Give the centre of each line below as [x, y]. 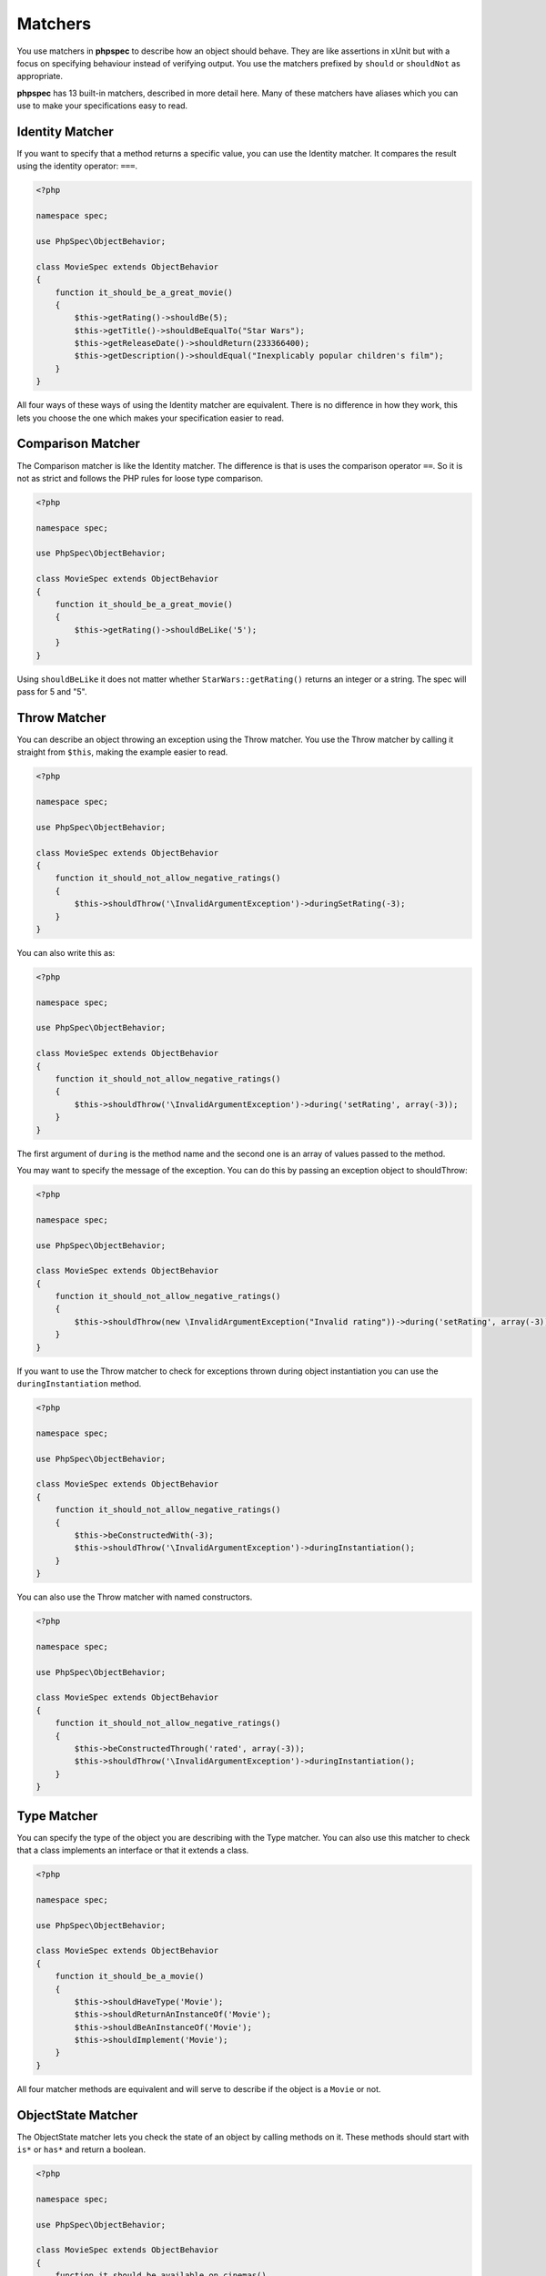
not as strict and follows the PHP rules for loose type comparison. [140, 478]
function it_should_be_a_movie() [130, 1976]
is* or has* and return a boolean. [81, 2149]
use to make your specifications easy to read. [102, 106]
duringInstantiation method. [79, 1384]
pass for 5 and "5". [52, 691]
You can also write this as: [66, 952]
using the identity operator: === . [77, 166]
